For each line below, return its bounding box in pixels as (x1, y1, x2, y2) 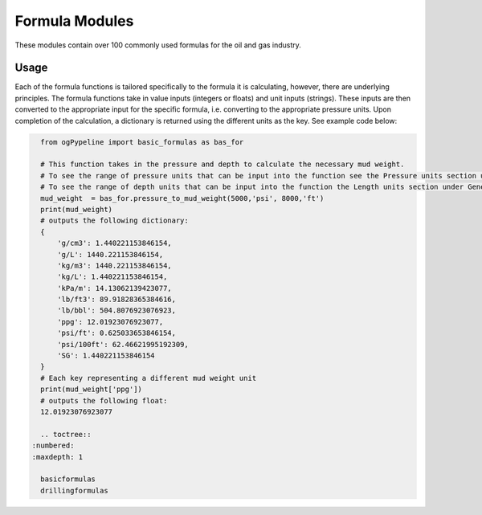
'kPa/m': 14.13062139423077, (57, 284, 172, 292)
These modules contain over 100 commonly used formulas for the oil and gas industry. (14, 40, 301, 50)
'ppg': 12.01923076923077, (57, 317, 164, 326)
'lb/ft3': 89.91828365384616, (57, 295, 177, 305)
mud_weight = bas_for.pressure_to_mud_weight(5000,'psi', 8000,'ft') (40, 194, 325, 202)
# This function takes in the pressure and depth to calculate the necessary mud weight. (40, 160, 405, 169)
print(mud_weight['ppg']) (40, 385, 142, 394)
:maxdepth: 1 (31, 452, 84, 461)
